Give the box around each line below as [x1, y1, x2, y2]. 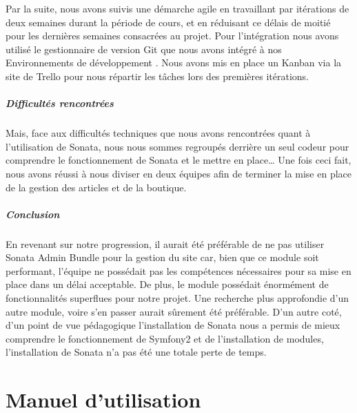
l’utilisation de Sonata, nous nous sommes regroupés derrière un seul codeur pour [6, 139, 349, 153]
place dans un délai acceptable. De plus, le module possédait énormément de [6, 277, 329, 291]
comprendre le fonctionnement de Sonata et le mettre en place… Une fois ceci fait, [6, 153, 351, 167]
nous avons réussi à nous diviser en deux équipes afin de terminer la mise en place [6, 166, 352, 180]
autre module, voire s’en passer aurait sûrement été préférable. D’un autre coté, [6, 304, 342, 318]
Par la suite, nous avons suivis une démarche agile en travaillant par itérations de [6, 1, 349, 15]
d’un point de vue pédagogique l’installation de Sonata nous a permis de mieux [6, 318, 340, 332]
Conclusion [6, 206, 60, 221]
